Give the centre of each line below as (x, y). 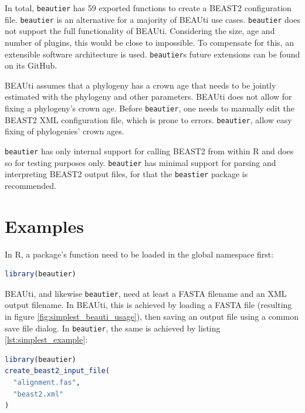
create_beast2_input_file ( (57, 371)
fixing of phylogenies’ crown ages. (65, 131)
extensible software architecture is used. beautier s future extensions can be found (152, 54)
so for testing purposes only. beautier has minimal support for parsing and (140, 162)
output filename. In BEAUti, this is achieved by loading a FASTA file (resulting (148, 305)
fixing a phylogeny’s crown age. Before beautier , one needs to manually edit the (150, 108)
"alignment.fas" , (47, 382)
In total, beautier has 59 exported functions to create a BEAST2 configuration (148, 8)
